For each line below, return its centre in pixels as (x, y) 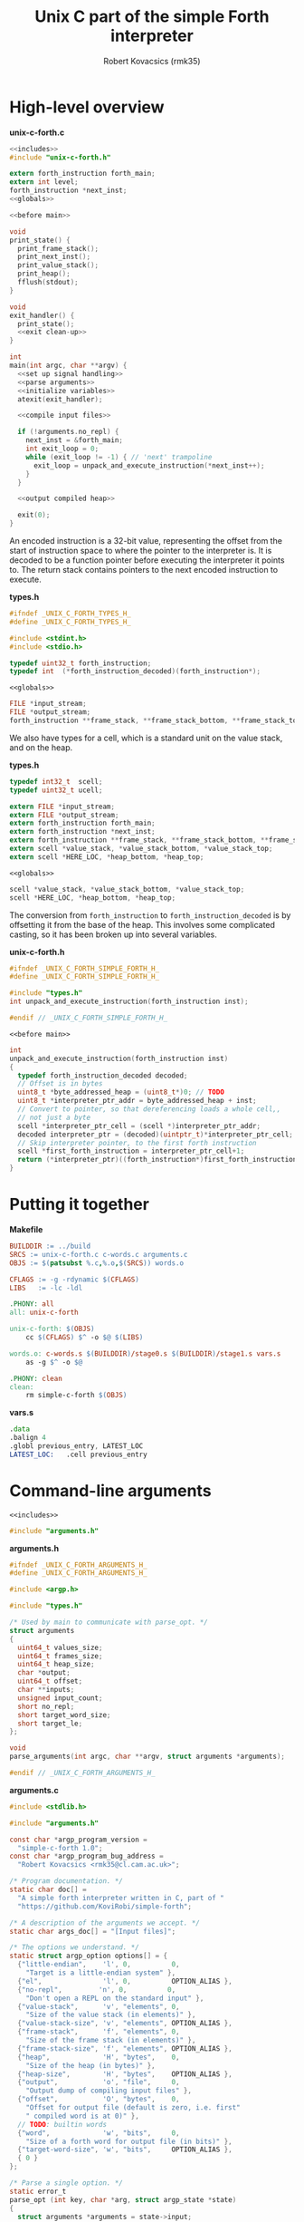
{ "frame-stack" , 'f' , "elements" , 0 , (99, 2032)
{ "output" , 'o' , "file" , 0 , (99, 2082)
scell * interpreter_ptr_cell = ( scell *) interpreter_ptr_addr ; (139, 1125)
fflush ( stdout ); (48, 283)
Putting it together (79, 1205)
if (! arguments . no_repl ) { (68, 432)
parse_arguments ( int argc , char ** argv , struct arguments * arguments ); (147, 1757)
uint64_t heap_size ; (56, 1665)
